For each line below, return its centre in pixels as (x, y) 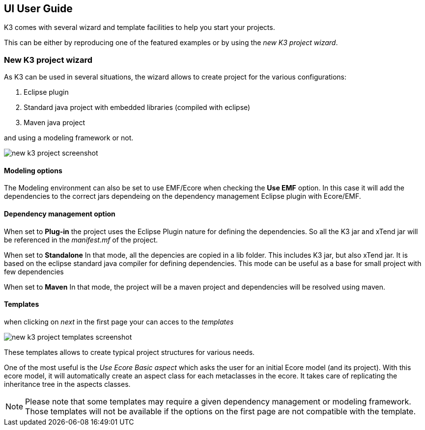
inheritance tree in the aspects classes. (67, 384)
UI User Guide (38, 9)
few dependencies (34, 271)
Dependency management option (60, 214)
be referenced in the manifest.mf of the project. (81, 240)
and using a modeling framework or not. (69, 138)
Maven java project (55, 123)
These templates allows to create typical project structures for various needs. (129, 352)
